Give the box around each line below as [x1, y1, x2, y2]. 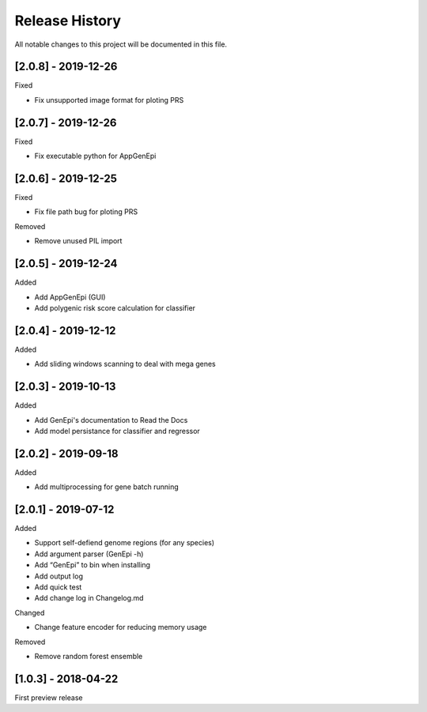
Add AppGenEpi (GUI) [34, 292, 106, 302]
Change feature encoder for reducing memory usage [34, 623, 207, 632]
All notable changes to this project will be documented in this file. [14, 40, 228, 49]
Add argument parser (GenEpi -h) [34, 549, 144, 559]
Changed [14, 608, 45, 617]
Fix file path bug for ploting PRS [34, 207, 138, 217]
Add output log [34, 571, 83, 581]
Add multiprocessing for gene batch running [34, 482, 179, 492]
